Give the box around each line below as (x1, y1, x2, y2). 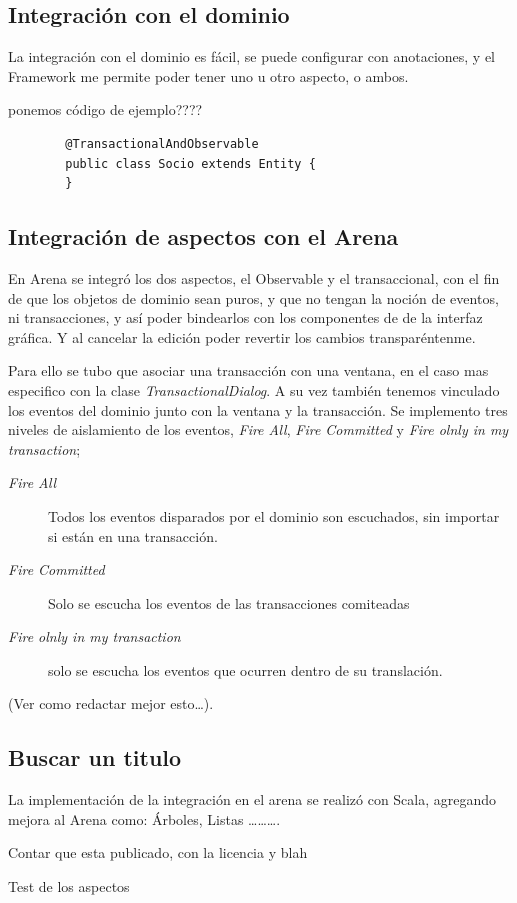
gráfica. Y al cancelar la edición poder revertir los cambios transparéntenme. (8, 326, 476, 347)
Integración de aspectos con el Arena (8, 221, 399, 252)
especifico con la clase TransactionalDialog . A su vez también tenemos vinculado (8, 379, 500, 400)
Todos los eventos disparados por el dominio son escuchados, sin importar (48, 505, 500, 526)
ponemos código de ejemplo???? (8, 99, 203, 120)
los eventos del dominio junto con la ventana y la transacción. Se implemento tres (8, 399, 508, 420)
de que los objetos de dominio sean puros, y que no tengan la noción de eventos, (8, 287, 499, 308)
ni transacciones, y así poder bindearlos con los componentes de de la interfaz (8, 307, 483, 328)
